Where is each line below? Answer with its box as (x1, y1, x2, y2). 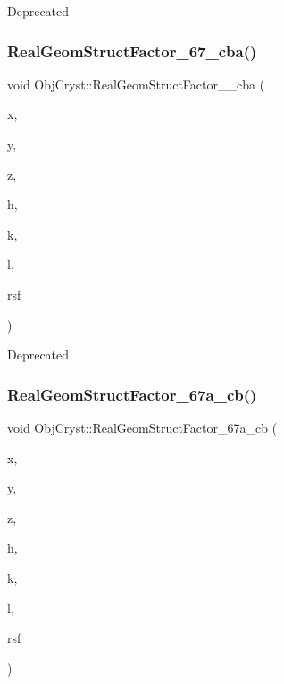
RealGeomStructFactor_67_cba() (7, 39, 257, 62)
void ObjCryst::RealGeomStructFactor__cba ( (7, 74, 265, 93)
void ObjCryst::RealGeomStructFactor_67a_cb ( (7, 418, 278, 436)
